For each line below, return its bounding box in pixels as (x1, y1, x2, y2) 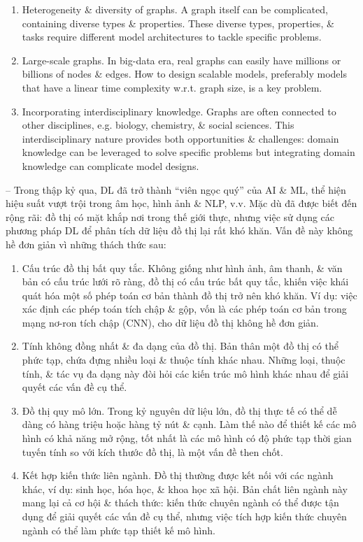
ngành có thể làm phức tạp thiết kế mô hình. (22, 522, 215, 537)
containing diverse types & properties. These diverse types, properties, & (22, 15, 334, 30)
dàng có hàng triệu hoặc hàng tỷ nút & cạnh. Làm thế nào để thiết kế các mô (22, 417, 357, 432)
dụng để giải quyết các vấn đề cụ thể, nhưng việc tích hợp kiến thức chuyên (22, 509, 347, 523)
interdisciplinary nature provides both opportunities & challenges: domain (22, 131, 339, 145)
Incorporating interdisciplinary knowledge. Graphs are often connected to (22, 104, 336, 118)
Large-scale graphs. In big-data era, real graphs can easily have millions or (22, 52, 341, 67)
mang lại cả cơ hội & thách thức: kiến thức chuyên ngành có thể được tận (22, 495, 339, 510)
